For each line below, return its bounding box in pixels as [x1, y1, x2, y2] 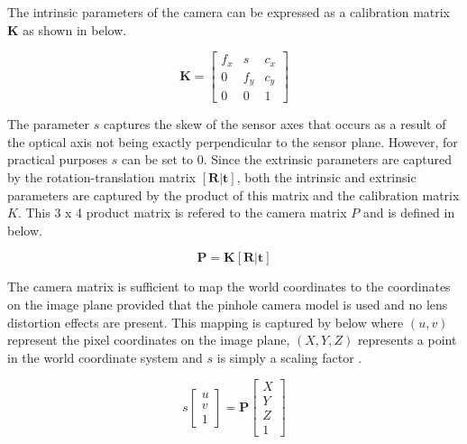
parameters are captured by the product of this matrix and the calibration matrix [7, 185, 460, 204]
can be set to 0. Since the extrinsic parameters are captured [121, 150, 452, 169]
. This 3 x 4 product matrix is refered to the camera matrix [17, 203, 347, 222]
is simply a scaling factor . [216, 347, 362, 366]
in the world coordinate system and [7, 347, 203, 366]
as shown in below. [23, 20, 127, 39]
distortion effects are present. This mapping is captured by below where [7, 312, 404, 331]
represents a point [357, 330, 457, 349]
